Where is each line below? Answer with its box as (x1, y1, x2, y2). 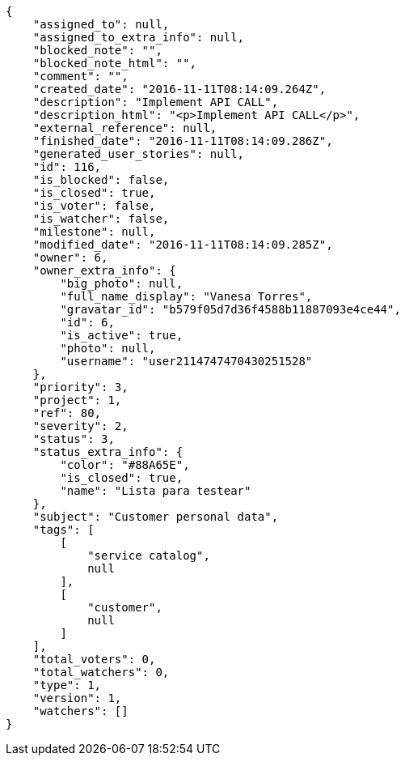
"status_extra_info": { (32, 445, 184, 458)
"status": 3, (32, 432, 115, 445)
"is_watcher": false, (32, 212, 170, 225)
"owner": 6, (32, 251, 108, 264)
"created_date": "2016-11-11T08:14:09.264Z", (32, 83, 327, 96)
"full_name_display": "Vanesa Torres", (60, 290, 313, 303)
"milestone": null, (32, 225, 156, 238)
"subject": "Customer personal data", (32, 510, 279, 523)
